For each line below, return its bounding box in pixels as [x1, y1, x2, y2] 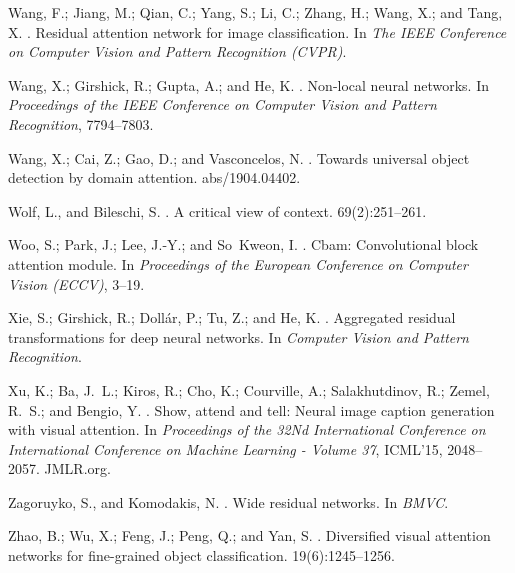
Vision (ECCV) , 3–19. [8, 273, 145, 294]
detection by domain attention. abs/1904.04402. [8, 167, 301, 188]
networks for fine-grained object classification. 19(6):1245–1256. [8, 545, 395, 566]
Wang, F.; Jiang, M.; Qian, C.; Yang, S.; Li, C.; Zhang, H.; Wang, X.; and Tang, [8, 2, 503, 22]
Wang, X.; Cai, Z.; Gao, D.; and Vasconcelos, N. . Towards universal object [8, 147, 470, 168]
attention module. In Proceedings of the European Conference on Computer [8, 253, 468, 274]
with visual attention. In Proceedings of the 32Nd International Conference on [8, 419, 486, 440]
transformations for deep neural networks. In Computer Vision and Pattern [8, 326, 469, 347]
